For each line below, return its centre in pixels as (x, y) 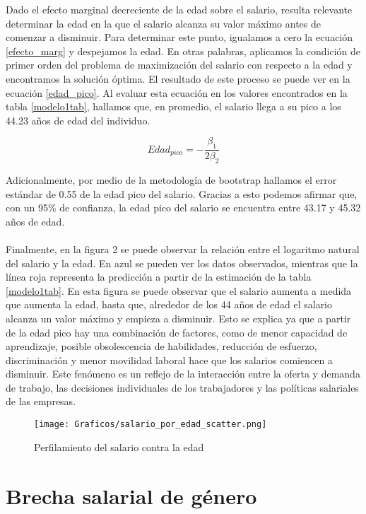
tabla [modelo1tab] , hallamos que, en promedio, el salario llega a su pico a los (173, 106)
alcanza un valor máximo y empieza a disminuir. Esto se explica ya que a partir (178, 318)
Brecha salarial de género (131, 495)
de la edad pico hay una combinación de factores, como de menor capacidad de (177, 332)
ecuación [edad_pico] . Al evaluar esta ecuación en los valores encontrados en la (177, 92)
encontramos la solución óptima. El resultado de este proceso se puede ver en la (178, 78)
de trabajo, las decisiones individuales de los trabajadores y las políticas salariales (182, 387)
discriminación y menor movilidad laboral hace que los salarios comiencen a (169, 360)
